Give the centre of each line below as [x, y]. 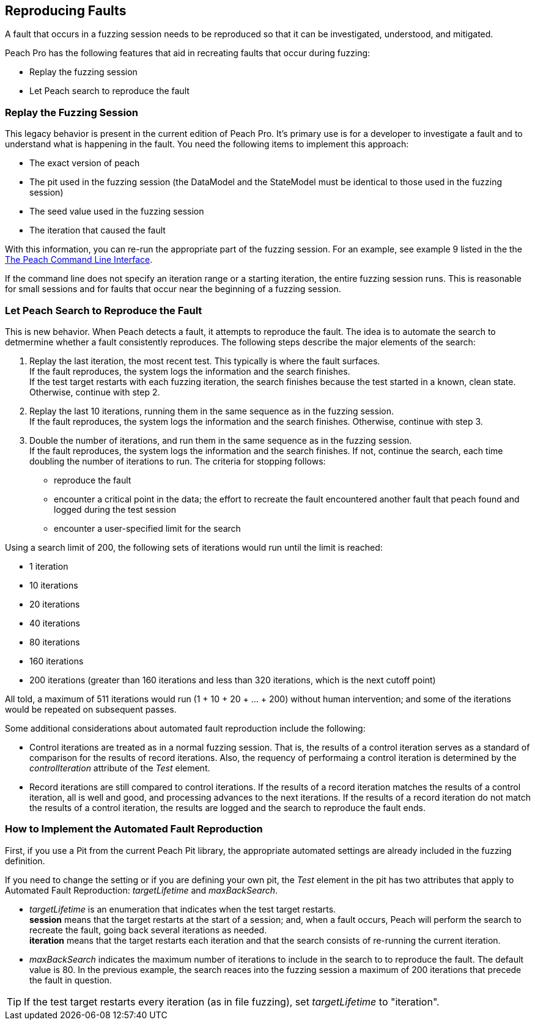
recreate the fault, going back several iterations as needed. [148, 930]
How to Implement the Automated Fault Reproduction [134, 829]
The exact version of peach [85, 163]
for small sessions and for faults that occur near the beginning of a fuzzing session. [173, 289]
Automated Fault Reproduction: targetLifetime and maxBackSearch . [142, 890]
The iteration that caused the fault [98, 230]
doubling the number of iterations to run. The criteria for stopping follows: [178, 461]
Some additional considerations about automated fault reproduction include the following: [185, 728]
